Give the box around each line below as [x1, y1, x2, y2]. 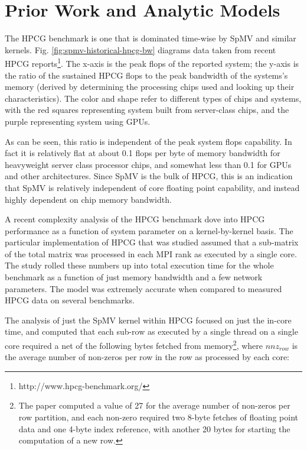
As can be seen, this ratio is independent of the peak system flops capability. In [5, 135, 292, 147]
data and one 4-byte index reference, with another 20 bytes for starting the [18, 422, 290, 435]
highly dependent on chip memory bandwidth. [5, 193, 172, 205]
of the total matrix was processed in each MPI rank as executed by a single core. [5, 247, 297, 260]
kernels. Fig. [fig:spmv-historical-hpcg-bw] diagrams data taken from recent [5, 43, 276, 56]
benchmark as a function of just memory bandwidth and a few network [5, 271, 263, 283]
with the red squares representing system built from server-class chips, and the [5, 103, 289, 116]
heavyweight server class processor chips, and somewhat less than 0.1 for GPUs [5, 158, 292, 170]
